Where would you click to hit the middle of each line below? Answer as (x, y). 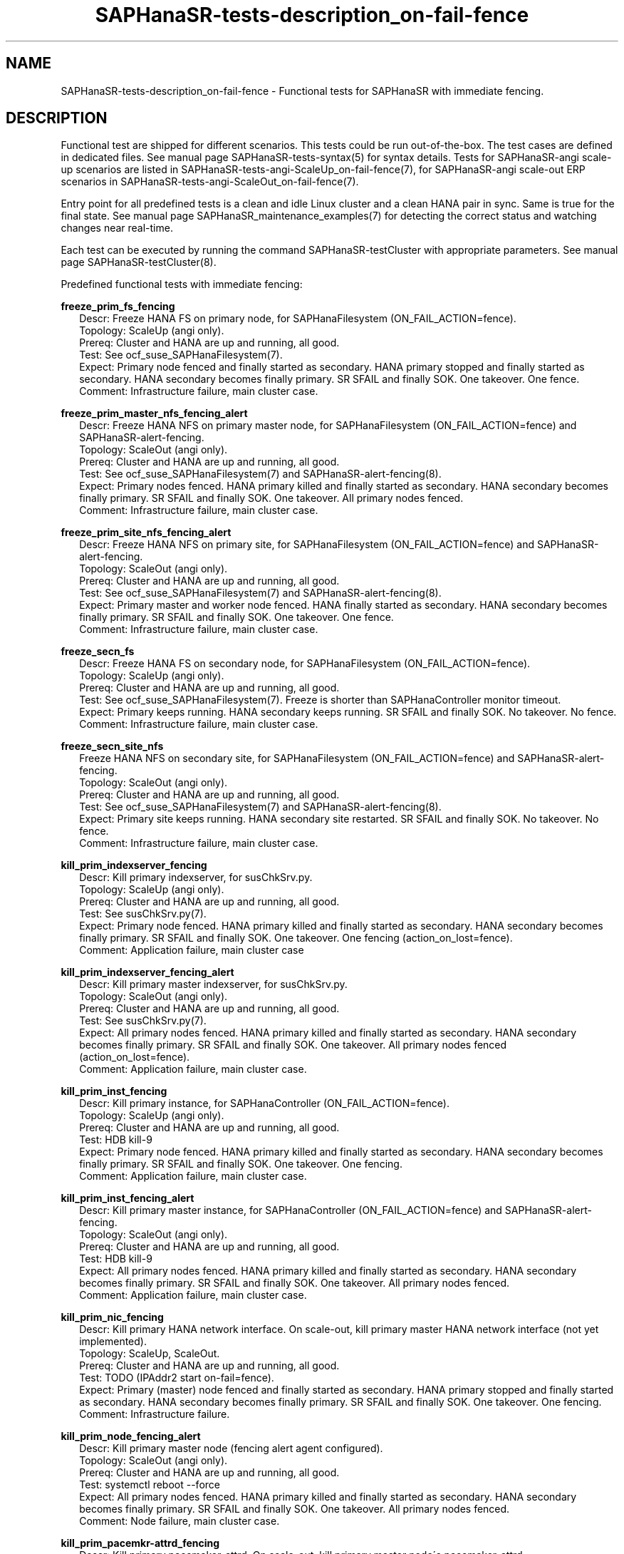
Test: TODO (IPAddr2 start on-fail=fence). (177, 1378)
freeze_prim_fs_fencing (118, 307)
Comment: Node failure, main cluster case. (180, 1521)
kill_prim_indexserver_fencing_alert (147, 972)
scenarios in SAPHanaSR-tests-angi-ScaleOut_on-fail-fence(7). (210, 182)
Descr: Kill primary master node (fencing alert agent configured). (231, 1448)
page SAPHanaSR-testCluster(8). (139, 262)
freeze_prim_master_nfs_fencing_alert (154, 413)
